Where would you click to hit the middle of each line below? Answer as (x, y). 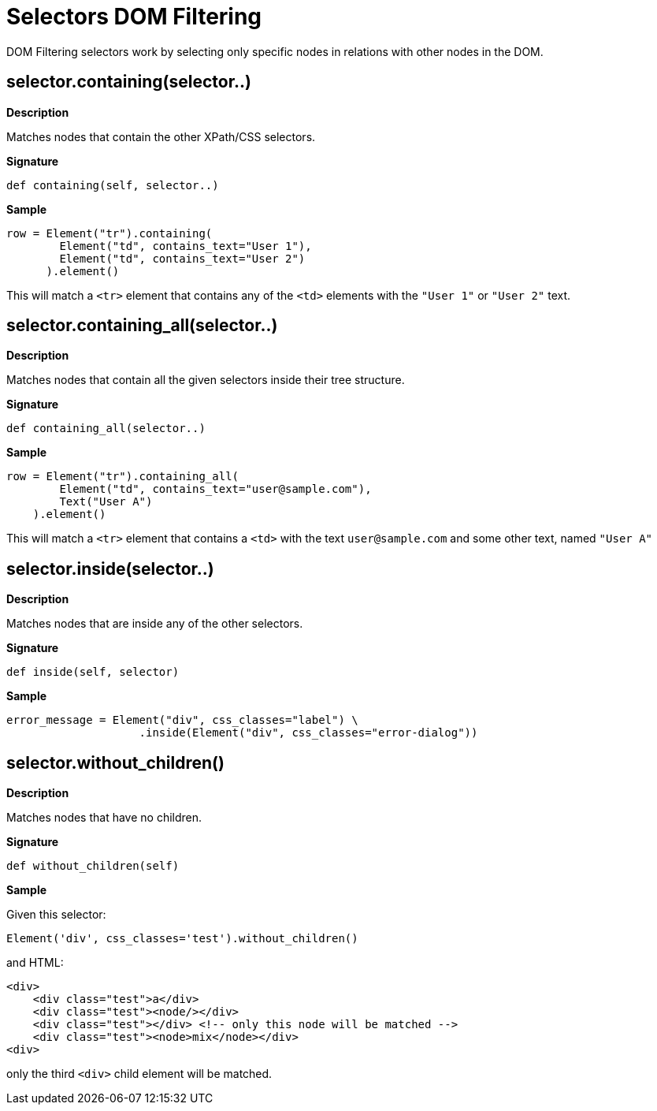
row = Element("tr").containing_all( (123, 477)
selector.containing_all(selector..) (142, 326)
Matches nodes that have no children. (104, 818)
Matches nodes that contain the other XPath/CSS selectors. (161, 136)
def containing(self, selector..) (113, 185)
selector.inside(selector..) (110, 569)
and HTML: (35, 963)
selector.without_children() (115, 762)
